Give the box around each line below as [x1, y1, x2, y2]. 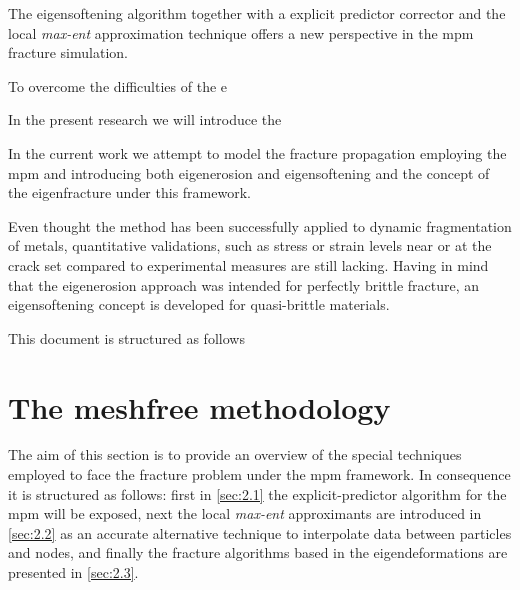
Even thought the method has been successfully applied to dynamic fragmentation [8, 215, 512, 236]
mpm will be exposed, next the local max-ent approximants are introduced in [8, 503, 482, 524]
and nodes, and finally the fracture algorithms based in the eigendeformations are [8, 542, 508, 563]
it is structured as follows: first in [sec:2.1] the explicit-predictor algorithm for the [8, 483, 507, 504]
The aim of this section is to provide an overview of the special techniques [8, 444, 462, 465]
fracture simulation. [8, 42, 128, 63]
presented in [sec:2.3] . [8, 562, 139, 582]
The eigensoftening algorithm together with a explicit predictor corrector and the [8, 3, 506, 23]
